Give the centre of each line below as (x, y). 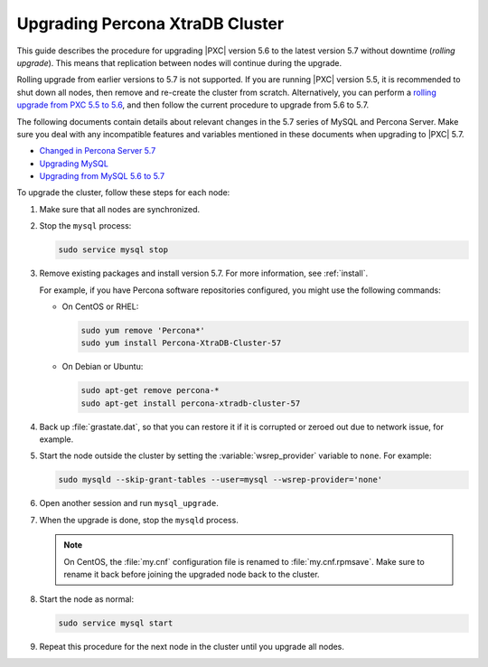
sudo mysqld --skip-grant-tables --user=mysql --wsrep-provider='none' (221, 480)
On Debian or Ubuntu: (103, 367)
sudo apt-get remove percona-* (150, 390)
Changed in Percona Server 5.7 (98, 151)
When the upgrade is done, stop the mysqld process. (139, 520)
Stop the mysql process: (85, 226)
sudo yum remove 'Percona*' (143, 330)
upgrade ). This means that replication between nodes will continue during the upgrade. (179, 62)
